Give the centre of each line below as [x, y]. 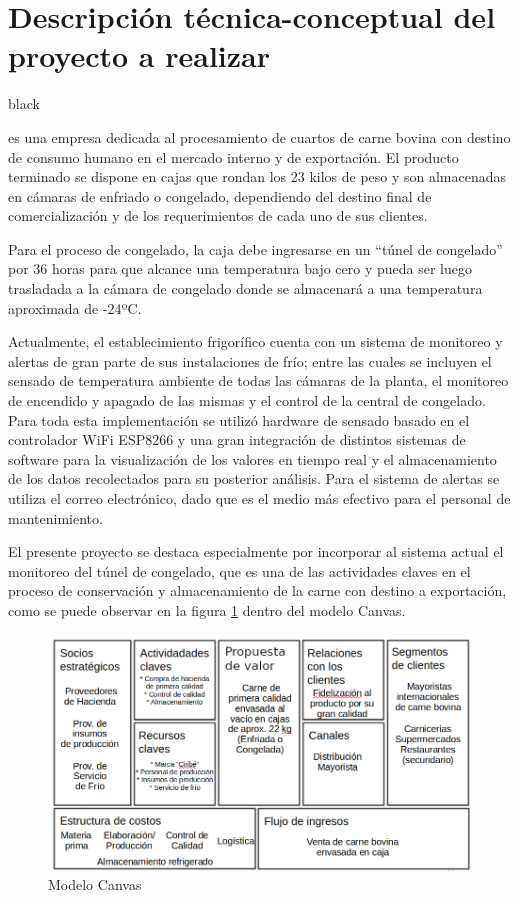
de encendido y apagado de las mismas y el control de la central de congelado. [247, 400]
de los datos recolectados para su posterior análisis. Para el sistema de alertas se [254, 478]
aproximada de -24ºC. [75, 307]
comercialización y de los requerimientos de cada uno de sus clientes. [218, 215]
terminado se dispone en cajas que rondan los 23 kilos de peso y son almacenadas [257, 176]
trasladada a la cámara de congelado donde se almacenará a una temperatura [245, 288]
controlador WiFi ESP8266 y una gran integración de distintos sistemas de [237, 439]
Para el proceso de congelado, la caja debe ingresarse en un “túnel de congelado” [255, 248]
